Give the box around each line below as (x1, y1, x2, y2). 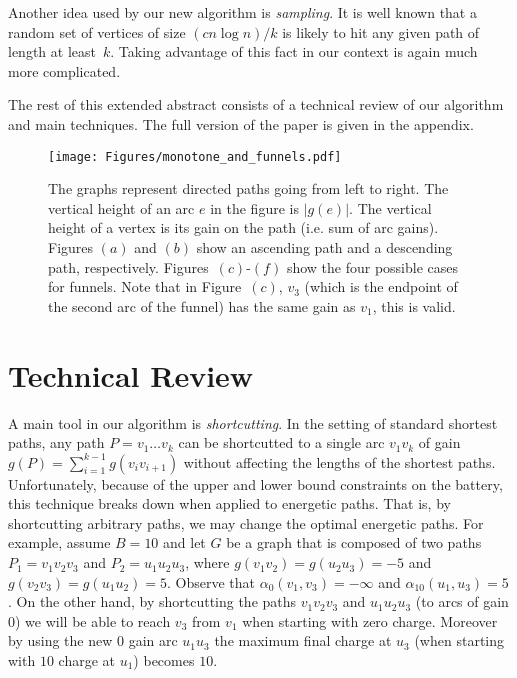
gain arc (128, 630, 178, 651)
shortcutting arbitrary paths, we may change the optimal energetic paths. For (8, 512, 484, 533)
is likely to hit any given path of (282, 21, 480, 42)
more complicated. (8, 60, 121, 81)
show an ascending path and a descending (196, 237, 453, 257)
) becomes (133, 650, 195, 671)
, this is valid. (372, 295, 456, 316)
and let (163, 532, 206, 553)
